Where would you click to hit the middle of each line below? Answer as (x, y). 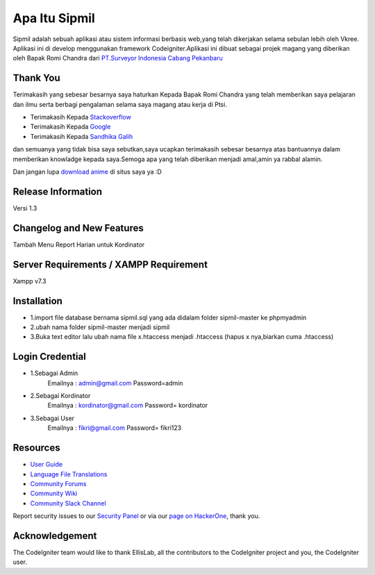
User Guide (47, 465)
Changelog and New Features (78, 228)
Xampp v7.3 (30, 281)
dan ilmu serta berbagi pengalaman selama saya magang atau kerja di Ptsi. (120, 104)
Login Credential (49, 357)
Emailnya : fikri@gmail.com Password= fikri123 (115, 428)
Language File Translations (69, 474)
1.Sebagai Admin (54, 373)
